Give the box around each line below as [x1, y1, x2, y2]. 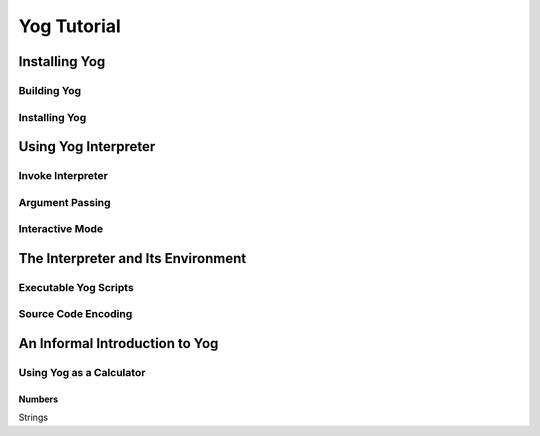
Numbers [18, 393, 59, 405]
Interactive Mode [18, 222, 104, 236]
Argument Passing [18, 195, 111, 209]
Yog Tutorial [18, 15, 122, 37]
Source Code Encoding [18, 307, 133, 321]
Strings [18, 411, 49, 424]
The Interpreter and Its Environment [18, 250, 247, 267]
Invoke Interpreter [18, 169, 109, 183]
